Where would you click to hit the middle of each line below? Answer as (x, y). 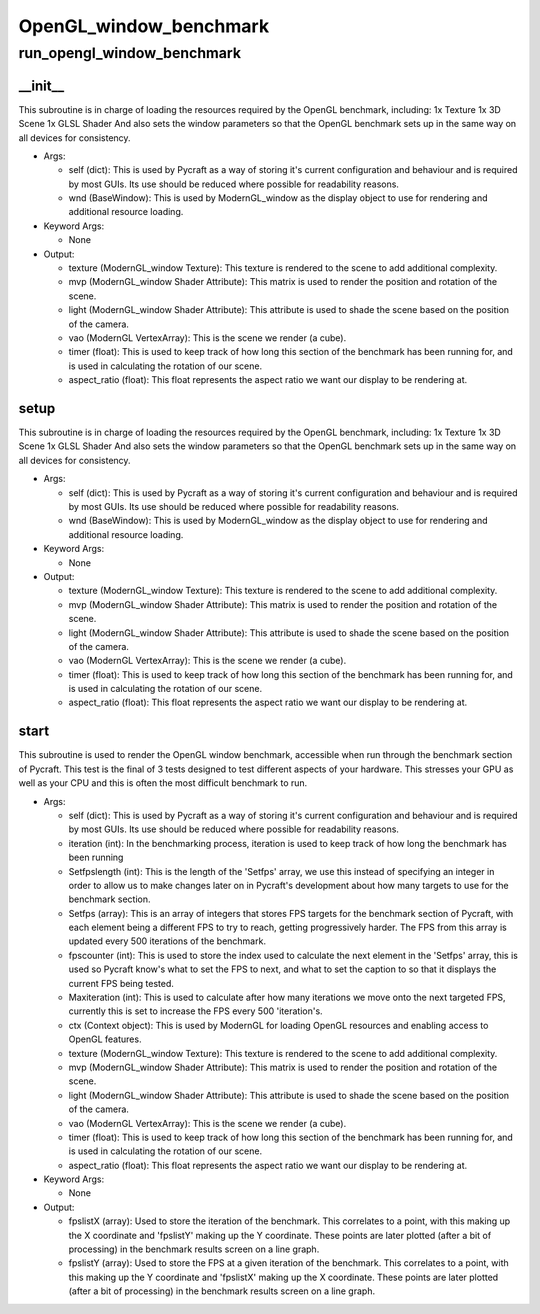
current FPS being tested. (121, 983)
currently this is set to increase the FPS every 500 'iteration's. (196, 1011)
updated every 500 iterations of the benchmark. (167, 941)
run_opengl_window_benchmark (130, 53)
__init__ (41, 85)
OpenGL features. (105, 1039)
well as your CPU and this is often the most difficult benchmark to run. (163, 783)
